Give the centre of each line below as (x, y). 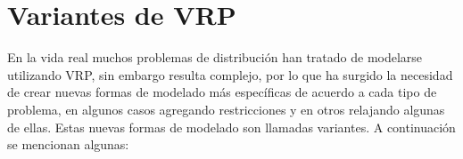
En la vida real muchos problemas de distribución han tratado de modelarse (215, 57)
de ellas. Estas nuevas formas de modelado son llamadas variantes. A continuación (231, 127)
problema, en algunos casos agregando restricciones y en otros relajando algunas (226, 109)
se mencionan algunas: (68, 144)
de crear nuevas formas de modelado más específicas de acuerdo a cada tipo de (222, 92)
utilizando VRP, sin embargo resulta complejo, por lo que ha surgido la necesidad (230, 74)
